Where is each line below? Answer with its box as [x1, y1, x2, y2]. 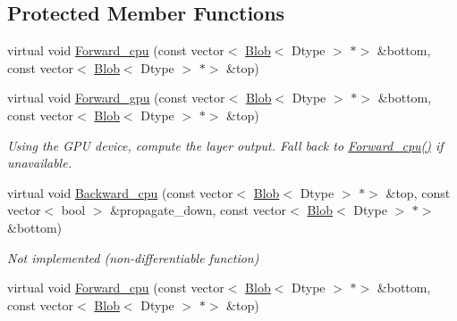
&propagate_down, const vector [110, 201, 287, 219]
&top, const [385, 183, 451, 202]
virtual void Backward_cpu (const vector [7, 183, 233, 202]
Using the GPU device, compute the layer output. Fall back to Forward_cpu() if [7, 136, 444, 154]
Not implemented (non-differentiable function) [7, 248, 259, 267]
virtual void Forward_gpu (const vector [7, 88, 225, 107]
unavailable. [7, 153, 72, 172]
